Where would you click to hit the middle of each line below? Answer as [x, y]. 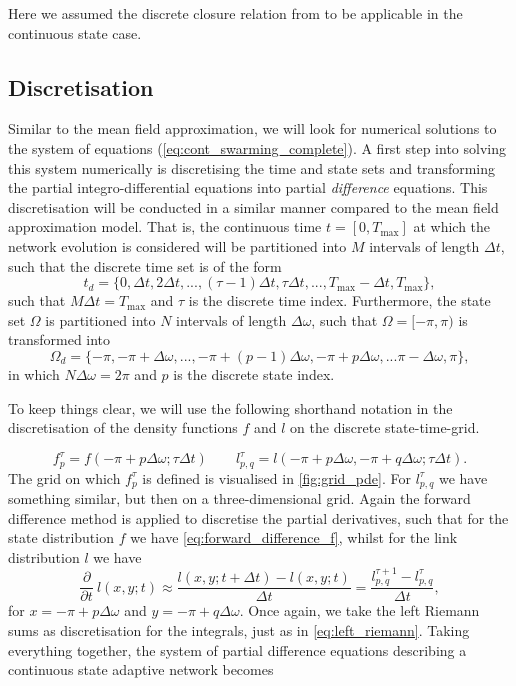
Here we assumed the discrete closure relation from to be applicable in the [235, 13]
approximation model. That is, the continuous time [165, 226]
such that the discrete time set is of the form [145, 265]
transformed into [59, 339]
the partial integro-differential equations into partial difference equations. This [248, 187]
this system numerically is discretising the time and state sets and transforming [252, 167]
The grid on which [64, 477]
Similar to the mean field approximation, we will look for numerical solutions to [252, 128]
